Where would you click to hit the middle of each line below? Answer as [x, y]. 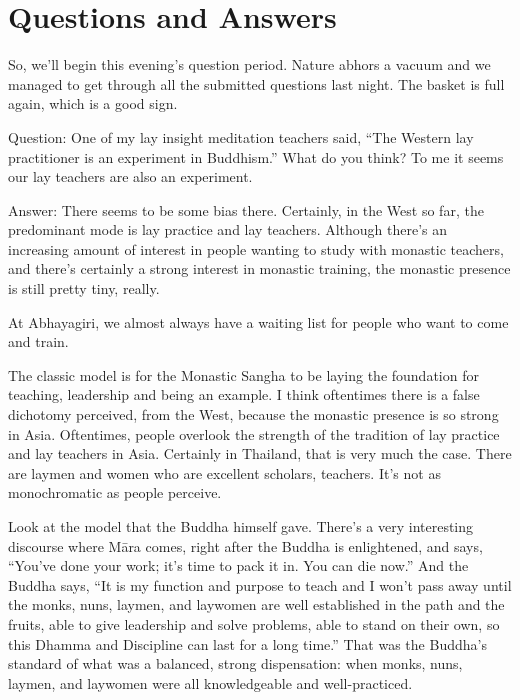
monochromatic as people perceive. [115, 492]
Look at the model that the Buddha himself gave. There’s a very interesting [241, 526]
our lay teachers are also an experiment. [130, 176]
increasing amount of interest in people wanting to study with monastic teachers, [256, 248]
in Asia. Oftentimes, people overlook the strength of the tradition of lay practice [254, 433]
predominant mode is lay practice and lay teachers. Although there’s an [228, 229]
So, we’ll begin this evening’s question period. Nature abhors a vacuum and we [249, 64]
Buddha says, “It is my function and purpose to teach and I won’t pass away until [260, 584]
